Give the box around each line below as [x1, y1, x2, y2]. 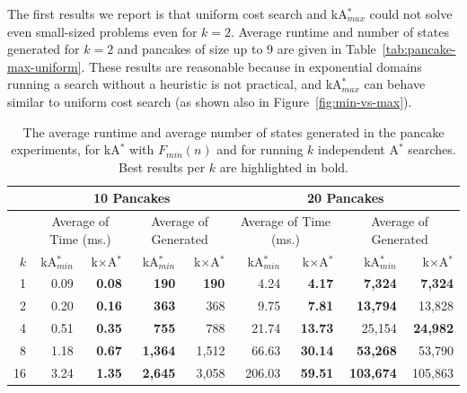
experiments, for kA [11, 140, 120, 159]
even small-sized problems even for [7, 22, 198, 40]
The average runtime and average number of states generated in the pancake [22, 122, 445, 141]
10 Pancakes [93, 188, 171, 207]
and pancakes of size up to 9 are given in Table [117, 39, 376, 58]
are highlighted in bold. [219, 157, 348, 176]
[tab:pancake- [382, 39, 456, 58]
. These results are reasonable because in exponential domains [81, 57, 422, 75]
